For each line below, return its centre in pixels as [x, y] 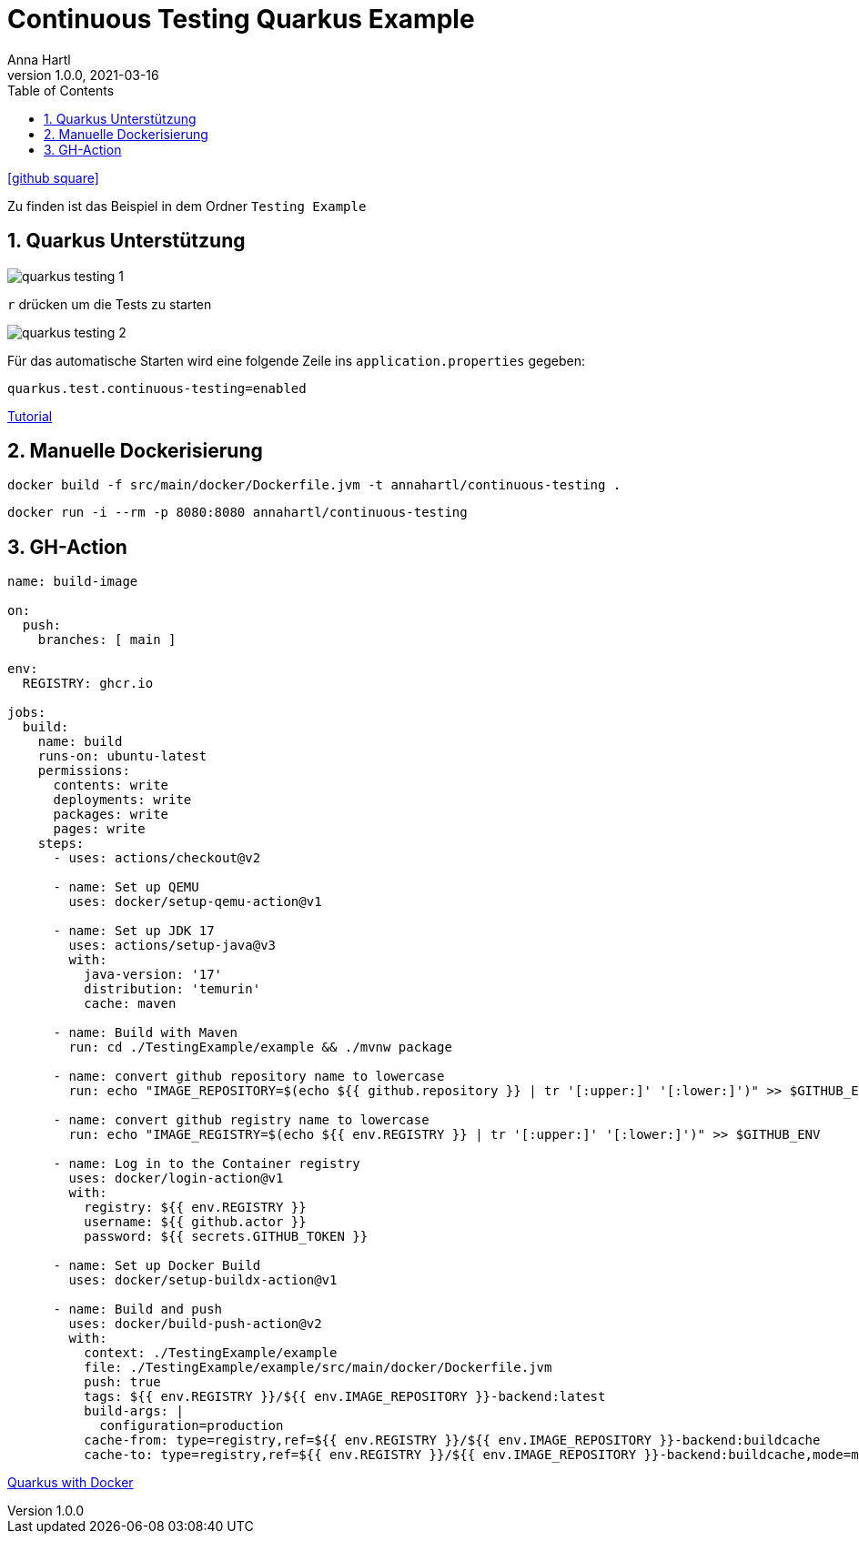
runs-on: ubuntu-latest [122, 756]
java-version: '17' [153, 975]
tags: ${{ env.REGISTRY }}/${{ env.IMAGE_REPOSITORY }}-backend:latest [345, 1397]
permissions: [84, 771]
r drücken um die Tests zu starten [110, 304]
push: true [122, 1382]
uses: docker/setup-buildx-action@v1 [203, 1280]
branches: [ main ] [107, 640]
